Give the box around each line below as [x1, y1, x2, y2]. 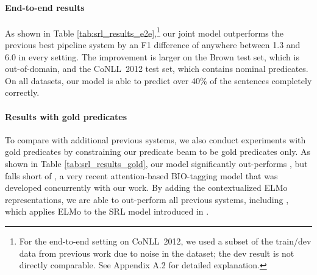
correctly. [5, 86, 40, 99]
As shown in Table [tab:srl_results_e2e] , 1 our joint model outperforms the [5, 24, 283, 39]
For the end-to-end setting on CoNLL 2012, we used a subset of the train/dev [19, 234, 312, 247]
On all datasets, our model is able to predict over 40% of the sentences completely [5, 74, 312, 87]
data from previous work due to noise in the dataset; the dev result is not [19, 246, 294, 259]
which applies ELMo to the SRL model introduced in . [5, 205, 209, 218]
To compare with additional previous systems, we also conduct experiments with [5, 133, 306, 146]
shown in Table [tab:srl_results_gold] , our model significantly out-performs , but [5, 157, 308, 170]
